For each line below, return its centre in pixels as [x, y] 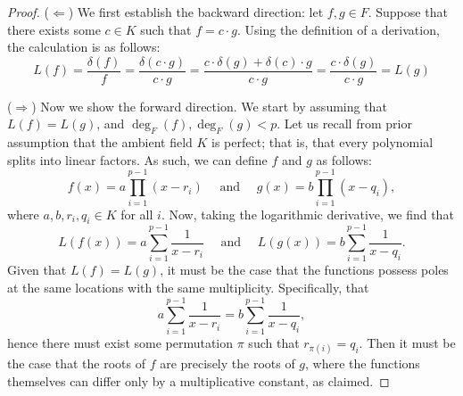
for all [137, 214]
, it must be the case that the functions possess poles [304, 270]
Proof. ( [28, 12]
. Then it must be [407, 342]
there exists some [54, 29]
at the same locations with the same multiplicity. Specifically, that [188, 288]
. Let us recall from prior [344, 124]
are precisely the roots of [227, 363]
